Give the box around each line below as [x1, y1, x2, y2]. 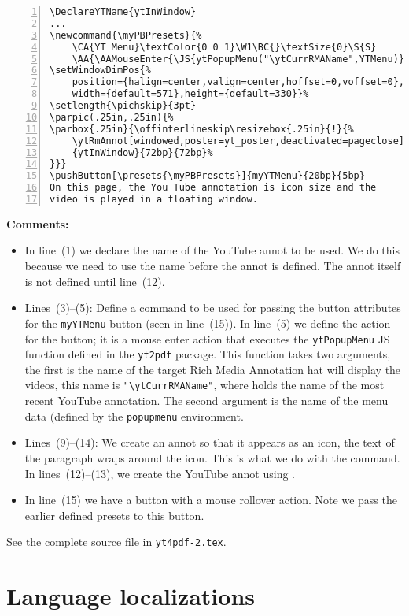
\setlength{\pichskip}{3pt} [50, 100, 197, 111]
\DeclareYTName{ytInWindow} [50, 6, 197, 17]
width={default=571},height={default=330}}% [72, 88, 309, 100]
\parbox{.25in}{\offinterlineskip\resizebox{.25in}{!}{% [50, 123, 354, 135]
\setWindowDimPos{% [50, 65, 151, 76]
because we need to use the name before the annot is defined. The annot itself [24, 258, 401, 274]
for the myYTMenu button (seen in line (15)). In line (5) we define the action [24, 314, 391, 331]
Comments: [6, 215, 69, 232]
